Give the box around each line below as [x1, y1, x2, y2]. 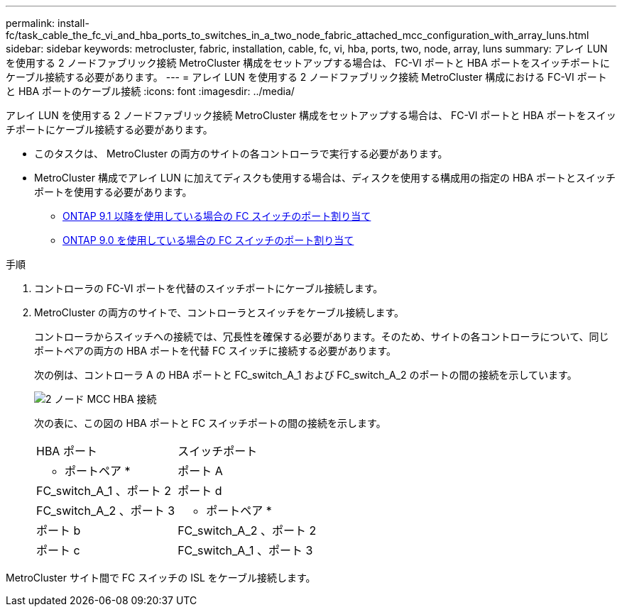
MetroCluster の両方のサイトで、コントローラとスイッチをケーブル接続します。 [34, 306, 405, 318]
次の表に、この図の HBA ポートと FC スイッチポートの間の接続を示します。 [34, 417, 386, 429]
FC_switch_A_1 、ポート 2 [36, 484, 172, 498]
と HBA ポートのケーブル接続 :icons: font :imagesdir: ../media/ [6, 85, 295, 97]
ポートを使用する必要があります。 [34, 186, 192, 198]
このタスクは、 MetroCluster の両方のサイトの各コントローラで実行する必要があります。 [34, 148, 448, 160]
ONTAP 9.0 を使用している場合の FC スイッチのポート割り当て [62, 234, 354, 246]
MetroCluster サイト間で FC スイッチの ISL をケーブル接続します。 [6, 572, 316, 584]
